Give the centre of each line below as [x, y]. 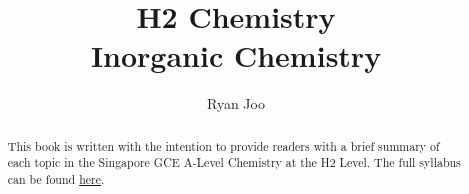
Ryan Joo [236, 103]
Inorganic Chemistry [236, 55]
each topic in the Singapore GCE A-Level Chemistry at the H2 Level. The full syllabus [234, 162]
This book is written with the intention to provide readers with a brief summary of [223, 145]
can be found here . [56, 179]
